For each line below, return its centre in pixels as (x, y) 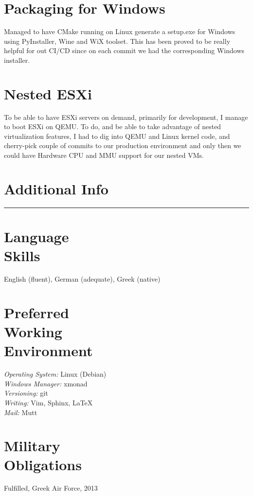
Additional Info (56, 188)
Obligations (43, 465)
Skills (22, 256)
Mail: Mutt (21, 412)
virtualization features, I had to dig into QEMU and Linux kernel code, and (117, 136)
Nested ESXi (48, 93)
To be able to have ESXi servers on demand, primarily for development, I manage (126, 117)
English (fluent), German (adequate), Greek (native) (82, 279)
